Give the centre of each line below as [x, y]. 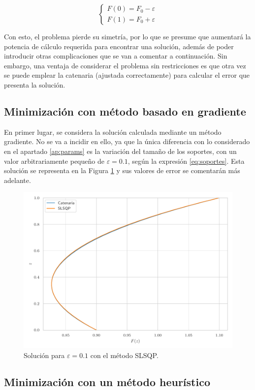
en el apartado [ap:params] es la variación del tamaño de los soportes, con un [120, 151]
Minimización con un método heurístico [107, 381]
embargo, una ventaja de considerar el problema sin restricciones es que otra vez [125, 65]
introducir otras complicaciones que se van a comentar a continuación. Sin [116, 56]
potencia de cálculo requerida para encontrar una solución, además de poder [119, 46]
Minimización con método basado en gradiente [125, 111]
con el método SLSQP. [124, 355]
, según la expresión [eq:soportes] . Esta [186, 161]
